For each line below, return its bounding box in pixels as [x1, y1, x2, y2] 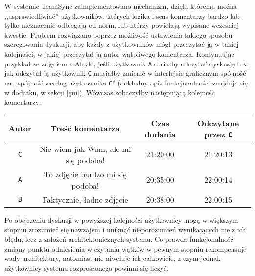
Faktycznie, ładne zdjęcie [43, 193, 128, 205]
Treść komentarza [50, 123, 120, 134]
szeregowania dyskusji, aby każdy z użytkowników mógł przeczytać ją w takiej [4, 39, 239, 49]
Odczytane [197, 117, 239, 128]
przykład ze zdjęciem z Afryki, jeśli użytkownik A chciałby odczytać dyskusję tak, [4, 58, 249, 68]
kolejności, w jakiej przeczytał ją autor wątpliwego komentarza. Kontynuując [4, 48, 234, 59]
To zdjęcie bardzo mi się [44, 168, 127, 180]
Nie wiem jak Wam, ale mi [40, 143, 131, 154]
